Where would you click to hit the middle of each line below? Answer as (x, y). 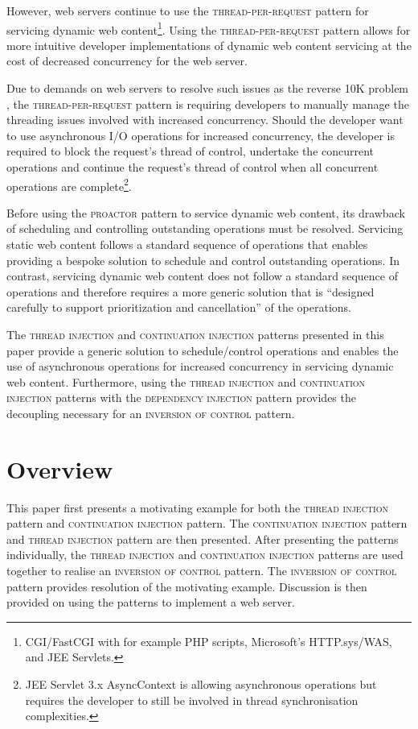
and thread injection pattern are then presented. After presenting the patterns (203, 538)
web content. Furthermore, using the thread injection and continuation (186, 381)
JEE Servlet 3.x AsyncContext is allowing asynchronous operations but (201, 684)
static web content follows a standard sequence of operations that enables (187, 244)
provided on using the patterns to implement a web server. (151, 602)
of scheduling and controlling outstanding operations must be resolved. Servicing (205, 228)
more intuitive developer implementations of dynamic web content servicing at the (209, 45)
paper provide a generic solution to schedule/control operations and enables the (203, 350)
